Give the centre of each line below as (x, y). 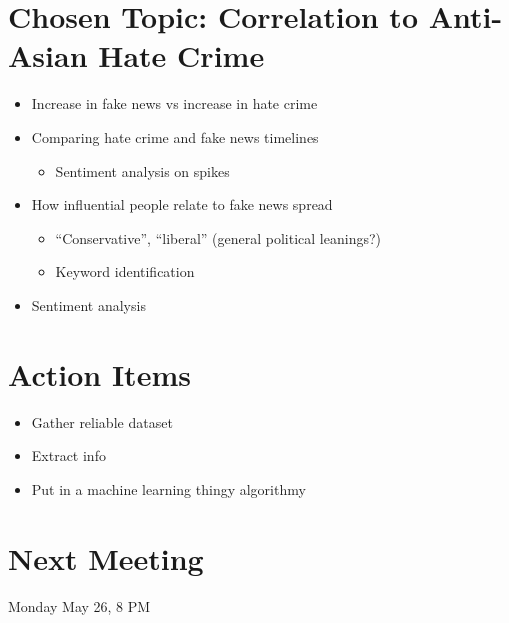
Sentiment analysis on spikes (142, 170)
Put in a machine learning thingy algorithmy (168, 488)
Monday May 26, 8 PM (79, 605)
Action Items (99, 373)
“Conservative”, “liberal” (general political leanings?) (218, 237)
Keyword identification (125, 271)
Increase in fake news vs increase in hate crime (174, 103)
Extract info (68, 455)
